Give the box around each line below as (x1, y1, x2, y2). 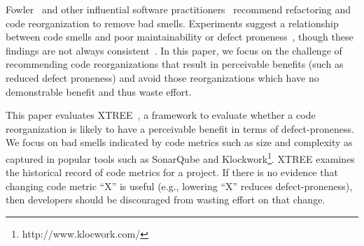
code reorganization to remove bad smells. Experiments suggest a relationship (6, 15, 339, 30)
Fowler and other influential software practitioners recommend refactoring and (6, 2, 351, 16)
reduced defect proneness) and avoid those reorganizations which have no (6, 70, 319, 85)
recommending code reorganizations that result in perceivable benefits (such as (6, 57, 344, 71)
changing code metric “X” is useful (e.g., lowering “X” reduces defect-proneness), (6, 178, 353, 193)
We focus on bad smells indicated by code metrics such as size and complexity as (6, 135, 353, 150)
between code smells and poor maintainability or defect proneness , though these (6, 29, 353, 44)
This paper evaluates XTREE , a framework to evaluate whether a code (6, 108, 316, 122)
